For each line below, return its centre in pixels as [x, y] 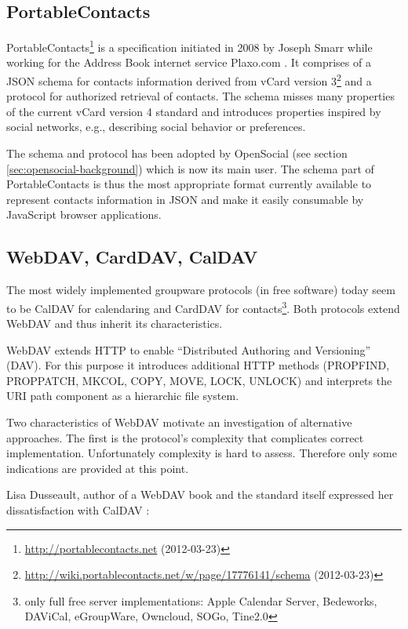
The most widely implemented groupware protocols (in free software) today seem [201, 290]
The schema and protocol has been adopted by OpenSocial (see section [177, 153]
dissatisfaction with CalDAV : [78, 510]
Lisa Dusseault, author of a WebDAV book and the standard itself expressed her [200, 494]
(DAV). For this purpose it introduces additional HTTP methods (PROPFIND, [198, 365]
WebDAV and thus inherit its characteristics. [115, 324]
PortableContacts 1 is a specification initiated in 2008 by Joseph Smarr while [189, 46]
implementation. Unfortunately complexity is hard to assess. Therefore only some [202, 453]
